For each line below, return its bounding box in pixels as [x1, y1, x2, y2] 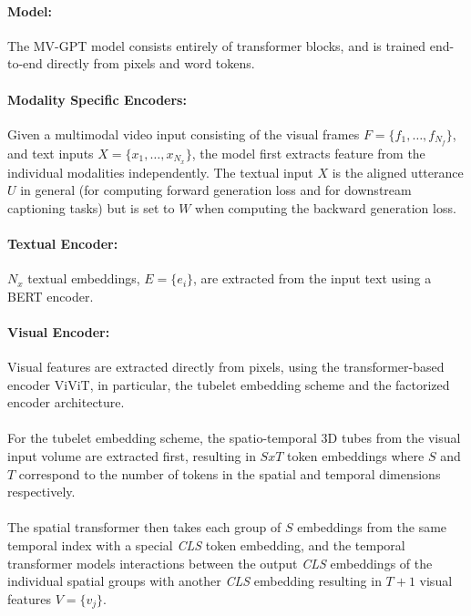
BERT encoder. [7, 286, 94, 305]
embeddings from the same [297, 518, 447, 537]
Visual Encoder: [7, 322, 110, 341]
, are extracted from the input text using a [193, 269, 432, 288]
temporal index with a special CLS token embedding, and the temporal [7, 536, 405, 554]
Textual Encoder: [7, 233, 118, 252]
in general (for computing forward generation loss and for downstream [20, 180, 412, 200]
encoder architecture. [7, 393, 125, 412]
